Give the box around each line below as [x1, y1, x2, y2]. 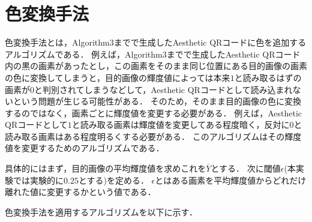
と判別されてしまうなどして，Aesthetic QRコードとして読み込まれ [34, 83, 293, 95]
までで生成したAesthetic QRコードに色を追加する [113, 36, 307, 49]
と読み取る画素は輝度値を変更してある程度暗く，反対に [71, 118, 290, 131]
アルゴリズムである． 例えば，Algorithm [5, 47, 163, 60]
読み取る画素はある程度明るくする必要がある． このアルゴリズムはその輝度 [5, 130, 302, 142]
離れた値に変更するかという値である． [5, 185, 156, 198]
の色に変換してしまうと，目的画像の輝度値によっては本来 [5, 71, 230, 83]
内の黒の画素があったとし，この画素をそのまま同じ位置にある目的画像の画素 [5, 59, 307, 72]
